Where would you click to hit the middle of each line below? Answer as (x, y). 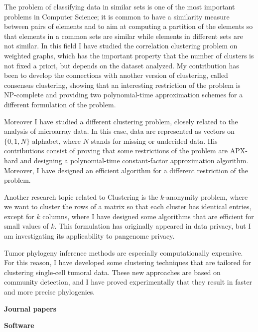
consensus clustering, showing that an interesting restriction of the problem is (122, 85)
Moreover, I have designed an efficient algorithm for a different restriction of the (126, 170)
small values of (26, 226)
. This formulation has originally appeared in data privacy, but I (153, 226)
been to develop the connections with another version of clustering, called (116, 75)
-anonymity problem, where (206, 196)
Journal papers (30, 308)
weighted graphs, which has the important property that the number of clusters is (129, 55)
